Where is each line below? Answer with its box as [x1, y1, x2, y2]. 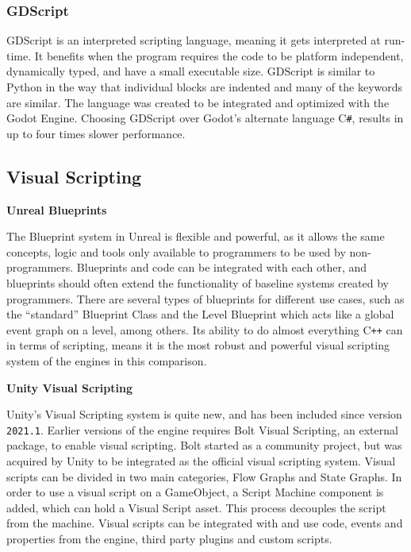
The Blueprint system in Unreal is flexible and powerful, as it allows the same [6, 228, 385, 245]
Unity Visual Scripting [6, 379, 133, 396]
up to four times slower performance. [6, 125, 186, 141]
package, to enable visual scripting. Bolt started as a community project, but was [6, 437, 402, 454]
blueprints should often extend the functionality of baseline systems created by [6, 275, 390, 291]
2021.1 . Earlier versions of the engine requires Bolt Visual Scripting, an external [6, 421, 398, 438]
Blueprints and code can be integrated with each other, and [76, 259, 367, 276]
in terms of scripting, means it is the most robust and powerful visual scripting [6, 337, 390, 353]
